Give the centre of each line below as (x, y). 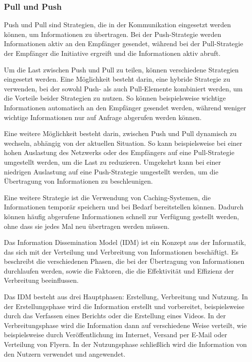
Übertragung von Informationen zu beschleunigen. (78, 181)
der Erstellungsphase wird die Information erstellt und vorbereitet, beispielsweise (124, 306)
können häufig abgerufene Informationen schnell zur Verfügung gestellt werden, (122, 216)
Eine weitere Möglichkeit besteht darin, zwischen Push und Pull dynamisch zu (120, 133)
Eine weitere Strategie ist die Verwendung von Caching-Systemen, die (107, 197)
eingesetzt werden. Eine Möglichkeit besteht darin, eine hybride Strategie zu (117, 79)
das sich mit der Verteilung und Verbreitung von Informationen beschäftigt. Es (121, 251)
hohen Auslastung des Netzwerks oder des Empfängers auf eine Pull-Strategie (119, 152)
